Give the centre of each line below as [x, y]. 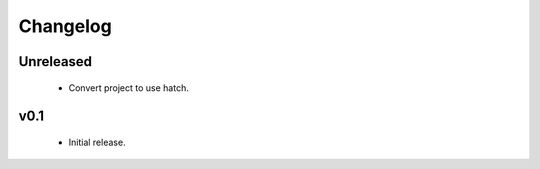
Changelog [65, 26]
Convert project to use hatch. [128, 87]
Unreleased [55, 61]
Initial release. [97, 142]
